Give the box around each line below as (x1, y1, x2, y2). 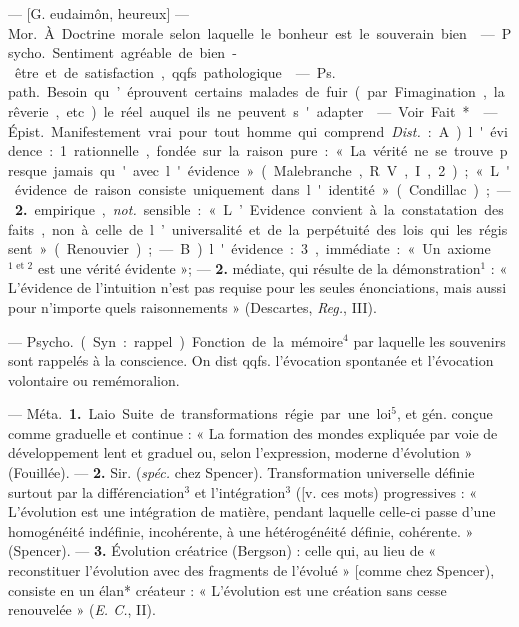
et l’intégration (194, 481, 286, 502)
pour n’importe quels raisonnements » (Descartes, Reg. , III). (8, 296, 377, 317)
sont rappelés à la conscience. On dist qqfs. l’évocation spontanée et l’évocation (8, 350, 494, 371)
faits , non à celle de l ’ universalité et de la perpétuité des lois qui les (8, 218, 473, 239)
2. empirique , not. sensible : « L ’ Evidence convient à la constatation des (15, 198, 504, 219)
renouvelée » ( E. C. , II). (8, 599, 156, 620)
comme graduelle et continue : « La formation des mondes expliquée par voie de (8, 422, 498, 443)
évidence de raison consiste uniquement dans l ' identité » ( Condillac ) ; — (14, 179, 511, 200)
